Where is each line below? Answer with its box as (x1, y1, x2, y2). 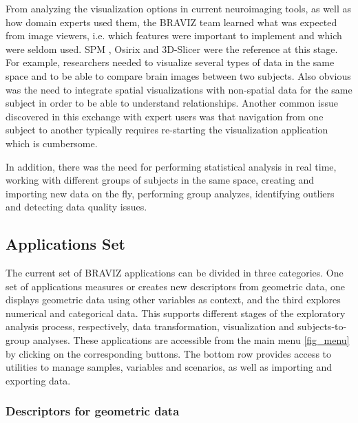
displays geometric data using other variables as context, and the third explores (6, 292, 341, 307)
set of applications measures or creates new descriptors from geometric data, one (6, 279, 346, 293)
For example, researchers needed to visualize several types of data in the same (6, 55, 335, 69)
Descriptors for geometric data (6, 402, 180, 420)
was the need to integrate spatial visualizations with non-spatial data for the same (6, 82, 352, 96)
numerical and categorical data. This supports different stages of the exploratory (6, 305, 346, 320)
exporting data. (6, 373, 71, 387)
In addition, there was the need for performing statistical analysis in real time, (6, 159, 337, 173)
